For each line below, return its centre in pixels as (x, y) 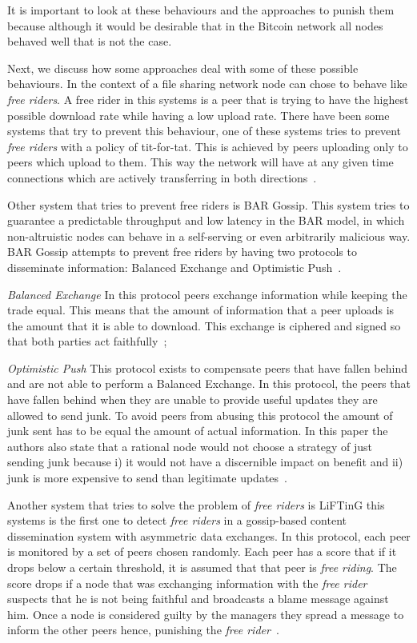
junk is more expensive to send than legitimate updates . (147, 478)
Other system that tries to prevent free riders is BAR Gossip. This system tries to (208, 204)
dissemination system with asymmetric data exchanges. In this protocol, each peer (209, 535)
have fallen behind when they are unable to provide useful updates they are (192, 399)
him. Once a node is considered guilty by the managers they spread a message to (206, 614)
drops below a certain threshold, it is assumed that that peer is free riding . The (202, 567)
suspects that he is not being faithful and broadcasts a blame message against (198, 599)
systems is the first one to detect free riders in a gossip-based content (177, 520)
